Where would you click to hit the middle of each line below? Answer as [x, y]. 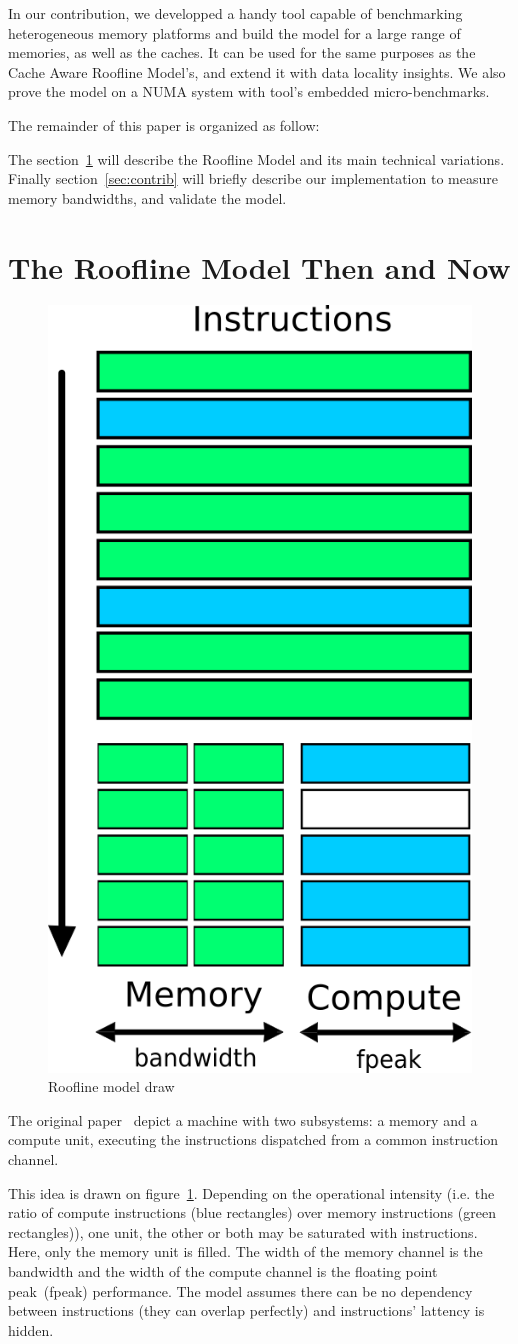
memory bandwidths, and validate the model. [147, 197]
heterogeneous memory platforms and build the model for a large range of [234, 32]
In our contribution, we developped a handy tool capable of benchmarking [235, 13]
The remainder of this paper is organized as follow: [164, 124]
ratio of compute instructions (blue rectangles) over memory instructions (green [252, 1212]
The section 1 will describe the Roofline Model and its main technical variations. [256, 158]
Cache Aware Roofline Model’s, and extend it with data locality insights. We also [257, 71]
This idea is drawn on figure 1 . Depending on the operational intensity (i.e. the [251, 1192]
